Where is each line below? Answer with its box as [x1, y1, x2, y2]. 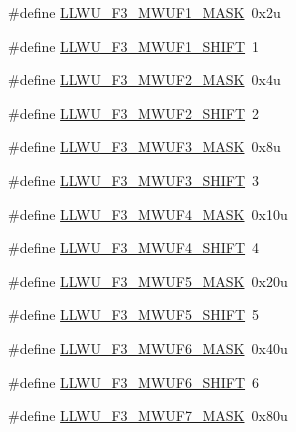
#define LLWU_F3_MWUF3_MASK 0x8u [8, 136, 281, 157]
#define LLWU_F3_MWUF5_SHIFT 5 [8, 304, 260, 325]
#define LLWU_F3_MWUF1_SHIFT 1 [8, 35, 260, 56]
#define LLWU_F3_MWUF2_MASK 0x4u [8, 69, 281, 90]
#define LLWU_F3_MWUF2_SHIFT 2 [8, 102, 260, 123]
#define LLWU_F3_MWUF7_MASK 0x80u [8, 405, 288, 426]
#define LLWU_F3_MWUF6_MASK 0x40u [8, 337, 288, 358]
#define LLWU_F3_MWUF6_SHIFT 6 [8, 371, 260, 392]
